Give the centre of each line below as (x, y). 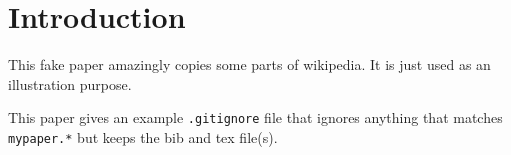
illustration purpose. (70, 83)
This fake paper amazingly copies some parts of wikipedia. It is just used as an (249, 64)
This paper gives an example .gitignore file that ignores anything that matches (255, 117)
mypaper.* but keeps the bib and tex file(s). (143, 136)
